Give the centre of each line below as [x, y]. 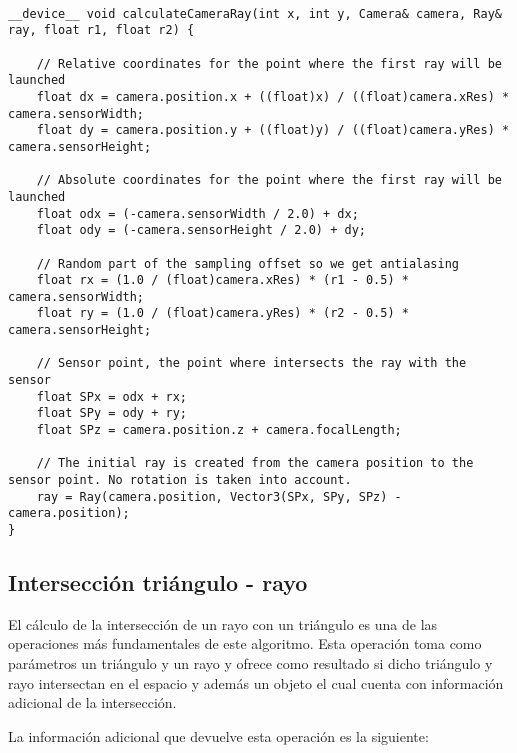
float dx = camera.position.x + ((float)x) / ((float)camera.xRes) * [273, 96]
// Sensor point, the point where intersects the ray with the [251, 363]
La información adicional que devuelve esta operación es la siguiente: [218, 735]
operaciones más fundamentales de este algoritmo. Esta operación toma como [245, 643]
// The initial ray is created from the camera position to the [255, 463]
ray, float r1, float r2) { [101, 30]
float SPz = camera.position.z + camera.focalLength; [219, 430]
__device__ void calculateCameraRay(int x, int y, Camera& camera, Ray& [255, 13]
